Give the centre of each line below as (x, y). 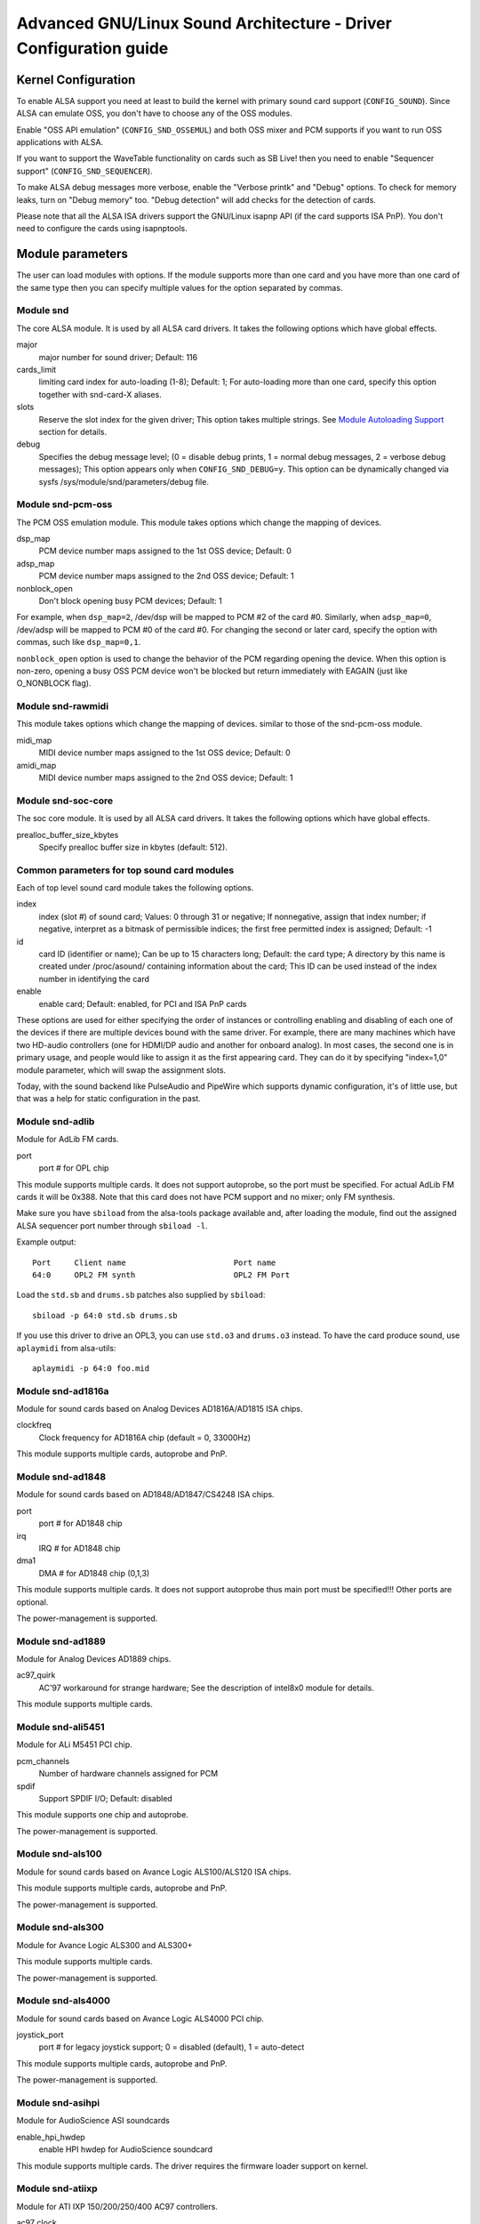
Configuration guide (92, 48)
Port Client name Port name (154, 1262)
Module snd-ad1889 (61, 1641)
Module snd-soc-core (65, 801)
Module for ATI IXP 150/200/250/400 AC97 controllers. (117, 2206)
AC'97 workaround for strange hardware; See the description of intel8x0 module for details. (207, 1688)
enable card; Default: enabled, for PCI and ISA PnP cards (143, 1003)
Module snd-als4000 (64, 2001)
